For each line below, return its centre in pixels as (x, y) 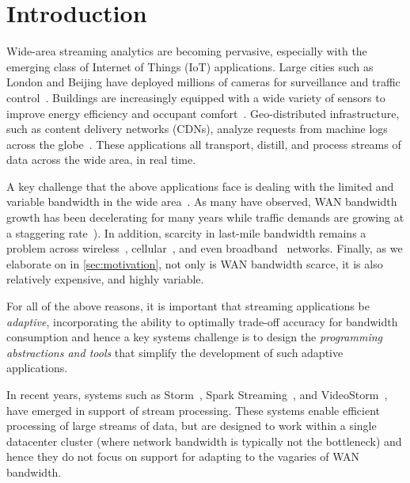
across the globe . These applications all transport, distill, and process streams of (204, 144)
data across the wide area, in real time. (101, 160)
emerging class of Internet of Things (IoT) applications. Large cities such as (190, 66)
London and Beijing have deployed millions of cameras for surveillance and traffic (203, 82)
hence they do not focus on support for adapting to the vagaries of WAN (183, 456)
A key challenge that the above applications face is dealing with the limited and (200, 186)
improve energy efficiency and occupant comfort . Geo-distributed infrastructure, (203, 113)
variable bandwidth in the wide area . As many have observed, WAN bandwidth (202, 202)
